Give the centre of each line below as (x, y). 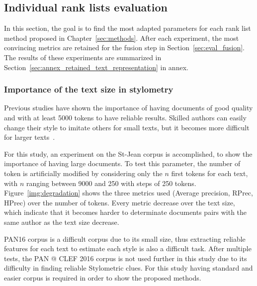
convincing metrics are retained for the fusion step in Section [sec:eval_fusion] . (124, 48)
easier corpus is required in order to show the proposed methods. (103, 277)
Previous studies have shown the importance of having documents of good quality (128, 108)
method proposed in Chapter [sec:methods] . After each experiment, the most (122, 38)
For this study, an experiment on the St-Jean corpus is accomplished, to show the (128, 153)
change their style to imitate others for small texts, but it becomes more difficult (127, 127)
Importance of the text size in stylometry (89, 89)
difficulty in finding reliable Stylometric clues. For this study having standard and (128, 268)
